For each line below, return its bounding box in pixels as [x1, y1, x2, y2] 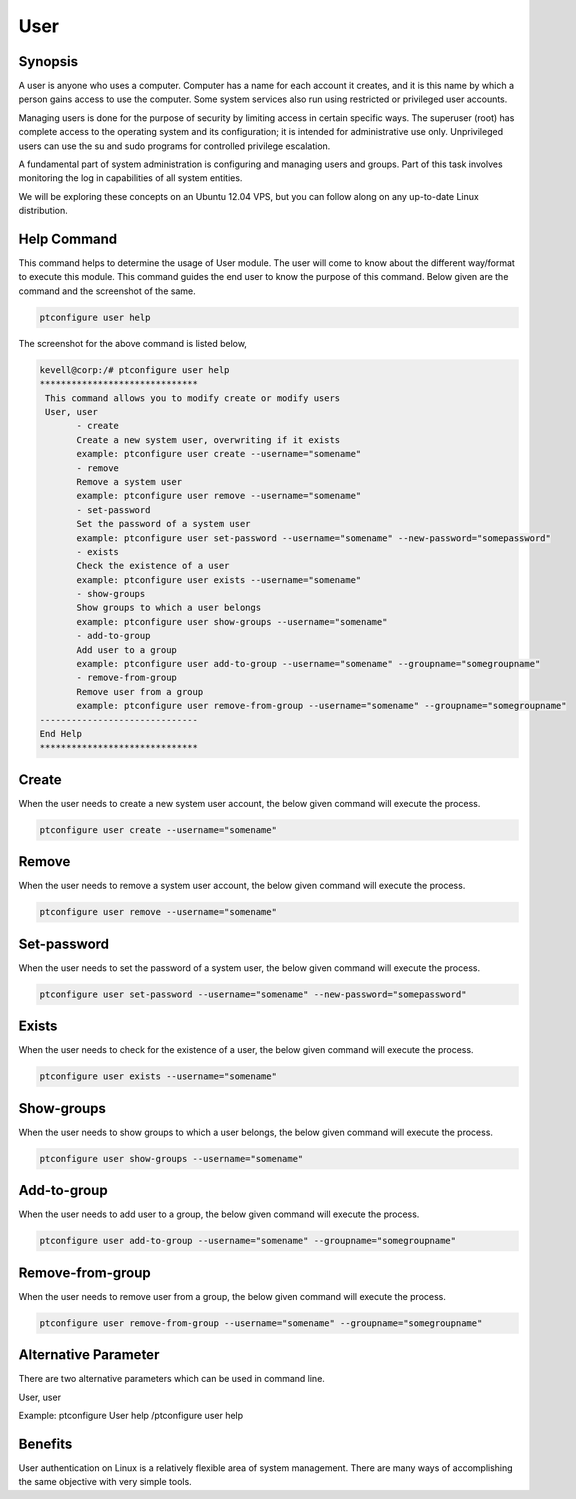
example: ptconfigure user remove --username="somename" [76, 490, 362, 502]
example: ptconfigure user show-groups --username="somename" [76, 616, 388, 627]
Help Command [18, 231, 118, 247]
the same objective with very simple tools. [18, 1476, 192, 1488]
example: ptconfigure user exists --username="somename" [76, 574, 362, 585]
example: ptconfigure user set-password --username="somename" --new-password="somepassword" [76, 532, 552, 544]
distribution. [18, 205, 69, 217]
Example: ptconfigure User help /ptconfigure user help [18, 1410, 244, 1422]
